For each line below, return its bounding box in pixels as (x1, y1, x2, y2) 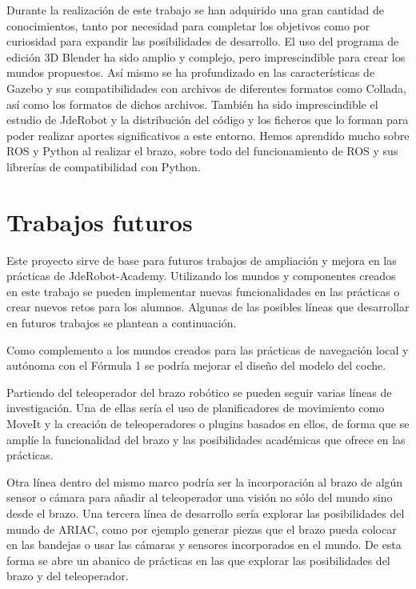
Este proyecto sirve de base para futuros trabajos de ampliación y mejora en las (6, 251, 397, 268)
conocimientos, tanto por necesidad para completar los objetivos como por (6, 17, 370, 34)
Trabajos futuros (6, 205, 193, 238)
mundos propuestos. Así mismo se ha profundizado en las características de (6, 64, 375, 81)
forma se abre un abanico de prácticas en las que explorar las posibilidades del (6, 551, 390, 568)
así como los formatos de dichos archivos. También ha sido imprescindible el (6, 95, 378, 112)
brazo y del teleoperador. (6, 567, 129, 584)
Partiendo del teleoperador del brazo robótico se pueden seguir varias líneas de (6, 383, 392, 400)
